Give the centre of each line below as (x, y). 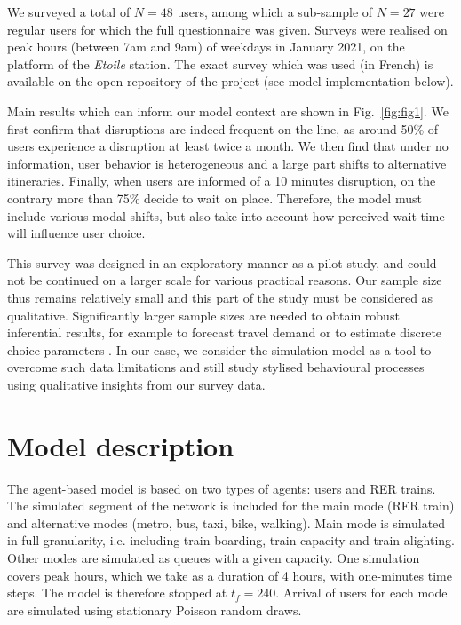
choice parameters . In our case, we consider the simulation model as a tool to (219, 349)
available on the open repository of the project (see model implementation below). (230, 81)
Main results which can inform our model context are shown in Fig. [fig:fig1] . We (228, 111)
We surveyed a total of (69, 12)
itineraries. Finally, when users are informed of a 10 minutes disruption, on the (222, 181)
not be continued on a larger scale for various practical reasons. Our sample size (225, 280)
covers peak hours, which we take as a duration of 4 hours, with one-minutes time (230, 575)
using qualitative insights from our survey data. (136, 384)
